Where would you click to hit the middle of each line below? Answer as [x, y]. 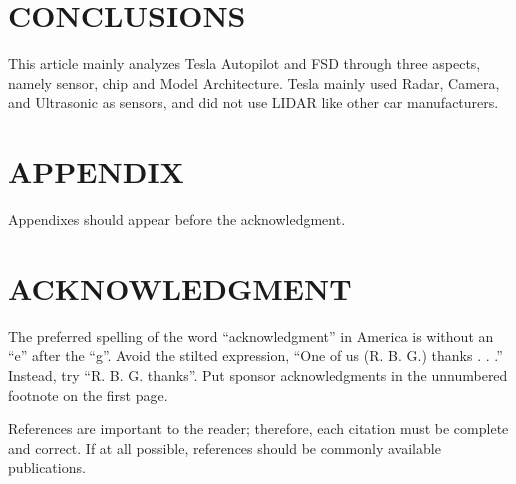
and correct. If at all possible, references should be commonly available [224, 447]
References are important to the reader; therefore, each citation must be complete [258, 428]
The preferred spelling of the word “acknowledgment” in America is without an [251, 335]
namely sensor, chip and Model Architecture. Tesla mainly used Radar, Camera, [254, 82]
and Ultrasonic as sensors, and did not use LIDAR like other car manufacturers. [253, 102]
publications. [47, 467]
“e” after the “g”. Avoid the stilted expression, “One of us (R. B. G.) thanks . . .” [255, 355]
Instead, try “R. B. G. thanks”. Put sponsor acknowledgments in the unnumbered [258, 374]
